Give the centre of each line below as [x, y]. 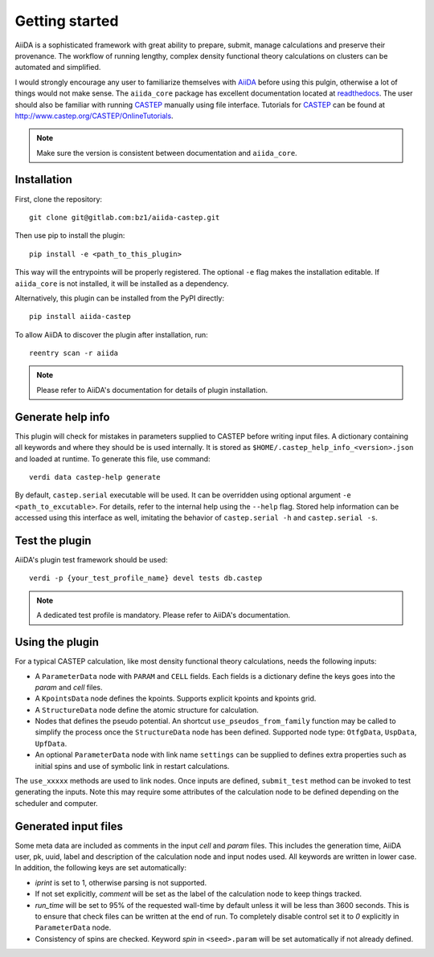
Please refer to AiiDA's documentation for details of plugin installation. [152, 390]
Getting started [67, 21]
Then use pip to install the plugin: [70, 235]
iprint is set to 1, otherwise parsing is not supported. [121, 882]
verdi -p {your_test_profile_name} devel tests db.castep [146, 578]
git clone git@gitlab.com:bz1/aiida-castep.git [125, 217]
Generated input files [69, 826]
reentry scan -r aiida [74, 353]
